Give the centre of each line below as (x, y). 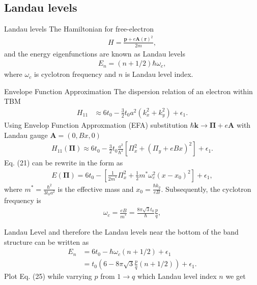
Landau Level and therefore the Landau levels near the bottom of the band (121, 232)
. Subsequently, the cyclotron (206, 189)
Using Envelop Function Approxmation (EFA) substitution (96, 124)
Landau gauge (26, 135)
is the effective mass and (96, 189)
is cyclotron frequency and (75, 74)
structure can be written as (47, 241)
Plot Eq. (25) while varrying (48, 276)
